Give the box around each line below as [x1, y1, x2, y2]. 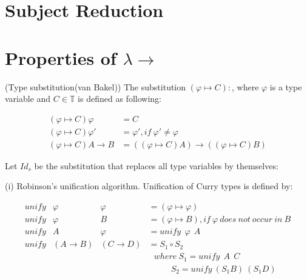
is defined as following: [78, 92, 161, 105]
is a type [269, 80, 302, 93]
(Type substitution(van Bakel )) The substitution [5, 80, 186, 93]
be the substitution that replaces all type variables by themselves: [34, 159, 278, 172]
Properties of [5, 45, 116, 70]
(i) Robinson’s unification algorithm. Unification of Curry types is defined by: [5, 180, 293, 192]
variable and [5, 92, 51, 105]
